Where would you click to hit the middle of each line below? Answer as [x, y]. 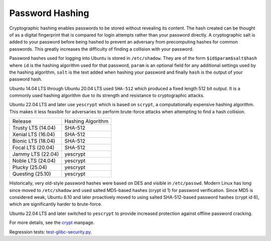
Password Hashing [49, 13]
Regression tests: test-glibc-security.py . [51, 232]
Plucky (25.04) [30, 167]
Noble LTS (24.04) [34, 161]
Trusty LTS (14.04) [34, 128]
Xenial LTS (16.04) [34, 134]
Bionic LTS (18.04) [34, 141]
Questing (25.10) [32, 174]
